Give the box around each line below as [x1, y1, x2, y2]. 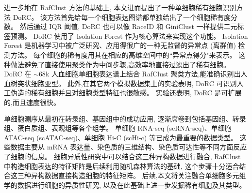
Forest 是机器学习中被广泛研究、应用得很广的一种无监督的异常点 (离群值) [4, 40, 236, 50]
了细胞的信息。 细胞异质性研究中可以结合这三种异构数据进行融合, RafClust [4, 151, 241, 161]
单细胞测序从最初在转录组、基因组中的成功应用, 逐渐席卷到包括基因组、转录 [4, 113, 246, 123]
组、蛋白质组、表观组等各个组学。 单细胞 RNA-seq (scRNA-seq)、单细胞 [4, 123, 232, 133]
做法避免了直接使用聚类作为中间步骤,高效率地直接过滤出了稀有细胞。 [10, 59, 230, 69]
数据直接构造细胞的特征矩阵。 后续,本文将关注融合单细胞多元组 [44, 170, 246, 180]
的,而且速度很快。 [4, 97, 60, 107]
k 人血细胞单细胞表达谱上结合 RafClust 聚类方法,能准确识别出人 [45, 69, 248, 79]
